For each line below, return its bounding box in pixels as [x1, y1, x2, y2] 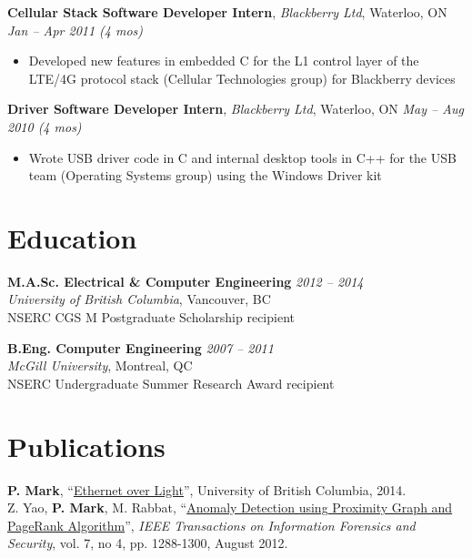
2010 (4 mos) [7, 117, 82, 136]
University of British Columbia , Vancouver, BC [7, 289, 271, 309]
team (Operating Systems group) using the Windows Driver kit [28, 166, 382, 185]
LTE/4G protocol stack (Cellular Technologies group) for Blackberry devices [28, 68, 456, 87]
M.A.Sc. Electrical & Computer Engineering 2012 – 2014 [7, 271, 364, 290]
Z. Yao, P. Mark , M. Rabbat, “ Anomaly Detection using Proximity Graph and [7, 498, 453, 517]
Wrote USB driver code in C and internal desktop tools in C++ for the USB [28, 147, 457, 167]
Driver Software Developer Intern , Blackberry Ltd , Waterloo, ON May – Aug [7, 99, 464, 118]
